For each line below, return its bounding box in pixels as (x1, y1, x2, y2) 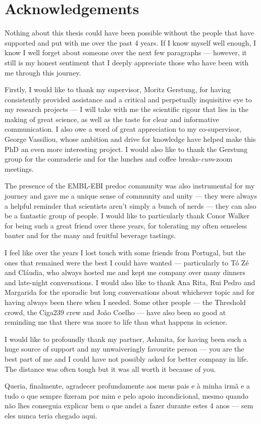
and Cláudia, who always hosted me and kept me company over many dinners (5, 267, 246, 278)
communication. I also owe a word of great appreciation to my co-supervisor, (5, 124, 242, 134)
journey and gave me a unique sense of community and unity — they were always (5, 190, 257, 201)
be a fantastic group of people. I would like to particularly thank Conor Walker (5, 210, 250, 221)
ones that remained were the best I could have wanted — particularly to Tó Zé (5, 257, 249, 267)
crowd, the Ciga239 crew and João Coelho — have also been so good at (5, 306, 226, 317)
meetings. (5, 163, 34, 174)
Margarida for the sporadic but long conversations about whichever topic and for (5, 287, 255, 297)
